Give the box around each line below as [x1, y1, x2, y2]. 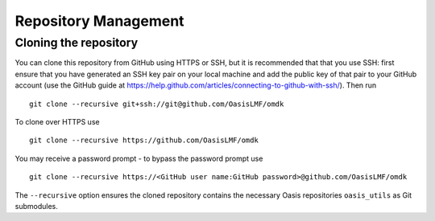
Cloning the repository [14, 35, 139, 50]
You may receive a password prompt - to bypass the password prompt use [14, 153, 263, 163]
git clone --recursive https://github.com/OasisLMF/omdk [29, 136, 259, 145]
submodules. [14, 201, 58, 211]
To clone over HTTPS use [14, 117, 100, 126]
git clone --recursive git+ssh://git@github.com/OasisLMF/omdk [29, 99, 284, 108]
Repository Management [14, 12, 184, 30]
